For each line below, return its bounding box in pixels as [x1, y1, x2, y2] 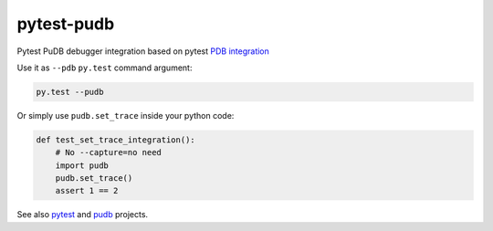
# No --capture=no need [55, 147, 162, 158]
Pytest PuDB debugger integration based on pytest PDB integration [16, 46, 269, 57]
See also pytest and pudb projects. [16, 209, 149, 220]
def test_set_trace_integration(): [36, 134, 195, 145]
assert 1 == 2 [55, 185, 119, 196]
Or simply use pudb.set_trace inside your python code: [16, 110, 235, 121]
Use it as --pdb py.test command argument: [16, 62, 193, 73]
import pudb [55, 160, 110, 171]
